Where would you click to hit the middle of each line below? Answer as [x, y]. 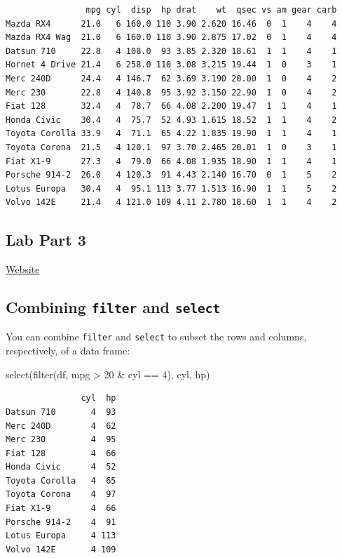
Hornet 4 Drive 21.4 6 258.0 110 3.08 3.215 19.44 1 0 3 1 [171, 65]
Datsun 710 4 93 [61, 412]
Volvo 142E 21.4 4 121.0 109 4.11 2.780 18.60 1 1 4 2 [171, 202]
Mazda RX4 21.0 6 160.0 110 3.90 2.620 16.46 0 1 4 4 [171, 24]
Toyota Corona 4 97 [61, 494]
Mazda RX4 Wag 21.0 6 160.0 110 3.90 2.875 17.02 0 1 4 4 [171, 38]
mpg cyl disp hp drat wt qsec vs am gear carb [211, 10]
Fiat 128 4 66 [61, 453]
